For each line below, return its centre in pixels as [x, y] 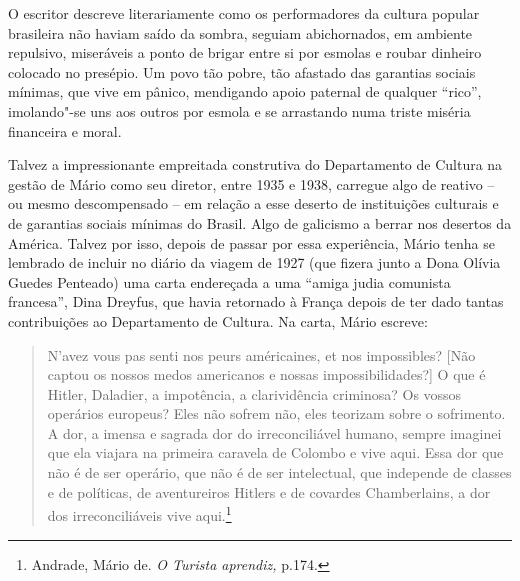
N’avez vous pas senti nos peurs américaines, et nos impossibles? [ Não [261, 354]
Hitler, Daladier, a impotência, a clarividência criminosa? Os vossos [254, 393]
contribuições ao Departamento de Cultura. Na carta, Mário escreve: [218, 320]
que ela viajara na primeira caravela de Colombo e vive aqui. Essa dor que [275, 452]
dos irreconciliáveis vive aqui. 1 [139, 513]
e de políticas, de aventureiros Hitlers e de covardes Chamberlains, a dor [269, 491]
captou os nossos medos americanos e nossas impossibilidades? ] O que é [266, 374]
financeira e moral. [65, 130]
